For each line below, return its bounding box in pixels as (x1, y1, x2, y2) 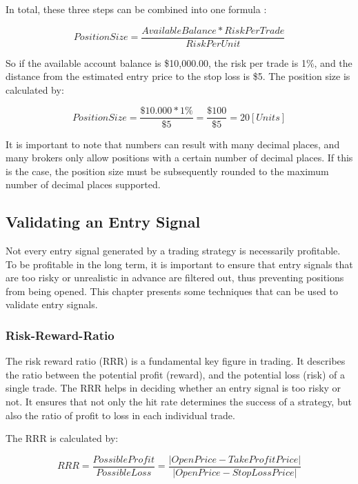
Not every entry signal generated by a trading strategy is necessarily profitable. (6, 243, 341, 258)
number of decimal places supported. (6, 177, 161, 192)
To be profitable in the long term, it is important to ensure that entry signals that (6, 256, 353, 271)
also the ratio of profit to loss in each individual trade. (6, 407, 235, 422)
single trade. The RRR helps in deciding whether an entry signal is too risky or (6, 381, 341, 395)
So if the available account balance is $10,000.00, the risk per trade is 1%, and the (6, 55, 352, 70)
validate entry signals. (6, 297, 98, 312)
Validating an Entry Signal (6, 211, 201, 232)
